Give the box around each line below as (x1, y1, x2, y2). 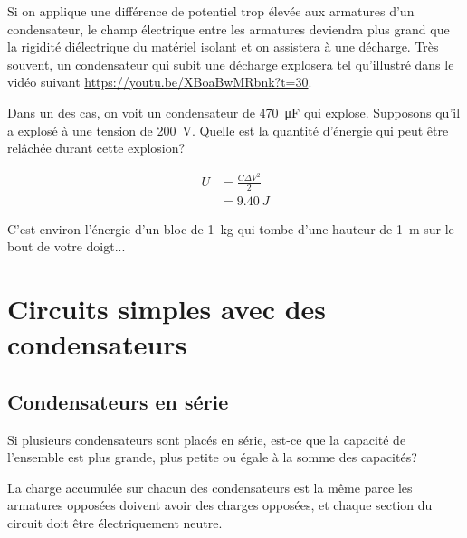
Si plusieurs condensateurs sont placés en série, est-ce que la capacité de (7, 429, 406, 448)
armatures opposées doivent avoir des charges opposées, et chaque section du (7, 496, 433, 514)
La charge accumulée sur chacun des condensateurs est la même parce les (7, 477, 413, 496)
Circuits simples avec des (7, 290, 327, 327)
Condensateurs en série (7, 387, 229, 415)
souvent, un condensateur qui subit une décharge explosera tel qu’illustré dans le (7, 54, 454, 73)
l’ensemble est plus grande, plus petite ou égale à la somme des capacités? (7, 448, 417, 467)
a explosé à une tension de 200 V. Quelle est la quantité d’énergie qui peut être (7, 120, 449, 139)
